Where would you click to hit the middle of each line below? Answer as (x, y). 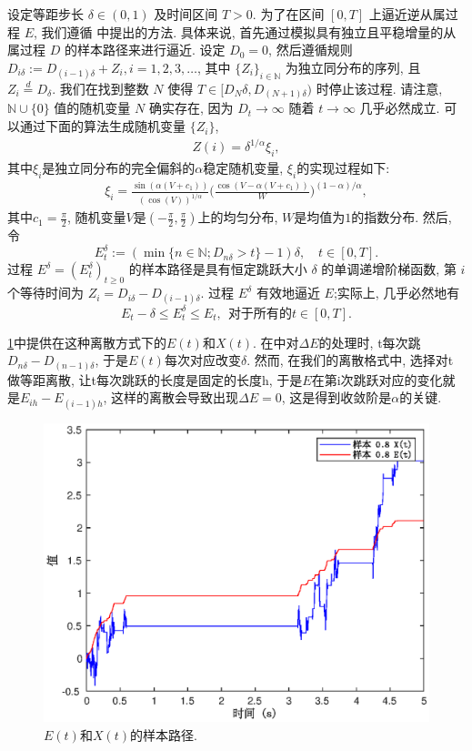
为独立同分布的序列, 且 (353, 67)
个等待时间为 (45, 293)
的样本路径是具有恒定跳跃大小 (218, 269)
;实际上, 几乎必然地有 (397, 293)
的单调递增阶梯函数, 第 (389, 269)
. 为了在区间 (288, 14)
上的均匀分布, (238, 217)
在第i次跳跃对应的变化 (377, 379)
